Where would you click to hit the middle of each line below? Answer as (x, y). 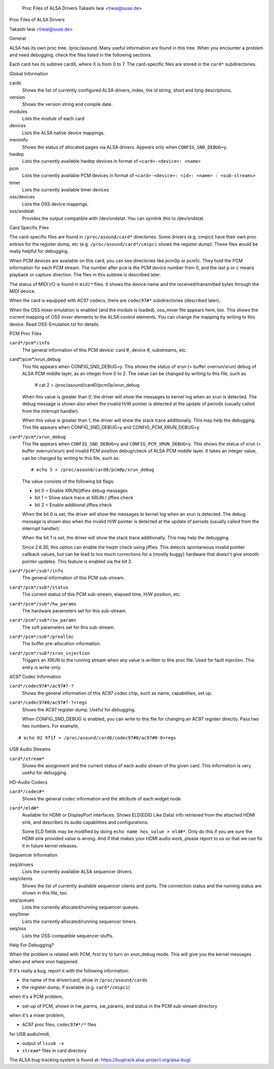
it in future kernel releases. (50, 846)
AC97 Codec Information (35, 677)
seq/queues (22, 900)
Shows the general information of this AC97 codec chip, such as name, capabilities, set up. (117, 693)
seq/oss (18, 929)
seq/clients (21, 879)
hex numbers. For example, (50, 726)
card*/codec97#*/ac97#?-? (42, 686)
